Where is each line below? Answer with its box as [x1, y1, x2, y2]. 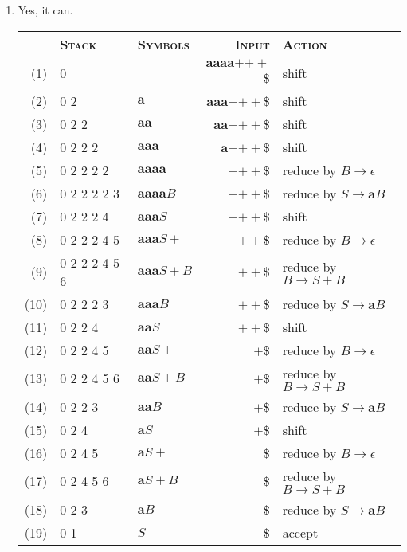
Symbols [137, 34, 190, 53]
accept [282, 523, 319, 542]
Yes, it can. [18, 2, 73, 18]
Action [282, 34, 327, 53]
